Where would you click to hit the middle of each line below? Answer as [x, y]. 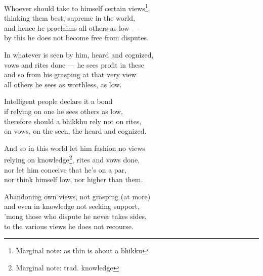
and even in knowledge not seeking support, [72, 206]
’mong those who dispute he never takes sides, [75, 216]
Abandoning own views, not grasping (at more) [77, 196]
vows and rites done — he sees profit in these [74, 64]
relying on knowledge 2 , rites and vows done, [72, 159]
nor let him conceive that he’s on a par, [65, 169]
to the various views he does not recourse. [69, 226]
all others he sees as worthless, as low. [63, 84]
